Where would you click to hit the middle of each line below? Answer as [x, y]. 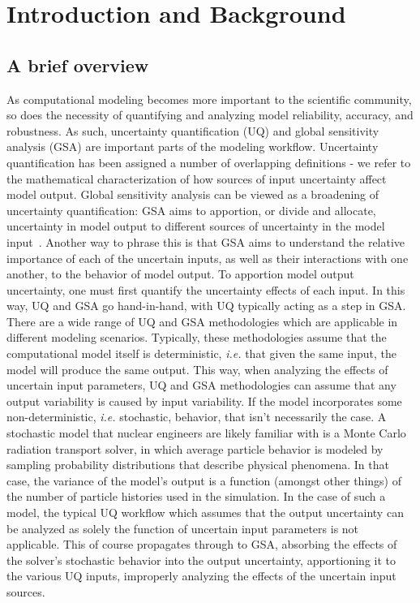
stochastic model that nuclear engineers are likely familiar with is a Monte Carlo [206, 433]
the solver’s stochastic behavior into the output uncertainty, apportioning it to [201, 560]
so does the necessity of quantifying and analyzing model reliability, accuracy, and [210, 115]
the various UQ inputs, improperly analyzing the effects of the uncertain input [201, 576]
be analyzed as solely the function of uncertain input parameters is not [183, 528]
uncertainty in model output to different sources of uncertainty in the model [196, 226]
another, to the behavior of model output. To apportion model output [180, 274]
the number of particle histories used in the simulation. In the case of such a [196, 496]
